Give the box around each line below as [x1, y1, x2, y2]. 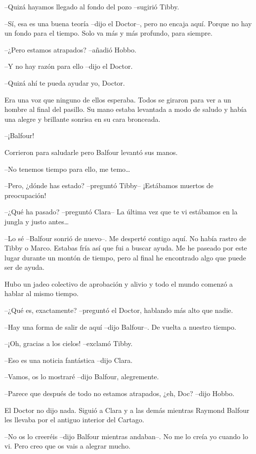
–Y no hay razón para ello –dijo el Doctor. [4, 61, 133, 71]
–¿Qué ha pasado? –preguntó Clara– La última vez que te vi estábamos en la [4, 206, 238, 217]
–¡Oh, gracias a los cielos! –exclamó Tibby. [4, 338, 133, 349]
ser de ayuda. [4, 262, 45, 272]
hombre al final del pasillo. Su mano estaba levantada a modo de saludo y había [4, 104, 247, 114]
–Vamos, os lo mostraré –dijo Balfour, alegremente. [4, 371, 159, 382]
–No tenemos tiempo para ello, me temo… [4, 163, 130, 174]
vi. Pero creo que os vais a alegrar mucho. [4, 441, 130, 451]
